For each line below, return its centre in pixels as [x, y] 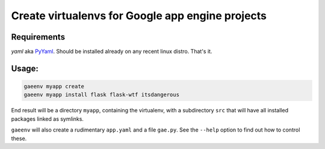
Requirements [38, 37]
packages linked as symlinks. [48, 119]
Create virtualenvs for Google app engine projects [139, 16]
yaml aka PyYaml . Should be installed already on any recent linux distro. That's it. [112, 52]
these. [19, 138]
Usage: [25, 68]
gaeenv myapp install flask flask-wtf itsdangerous [102, 95]
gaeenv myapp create [54, 87]
